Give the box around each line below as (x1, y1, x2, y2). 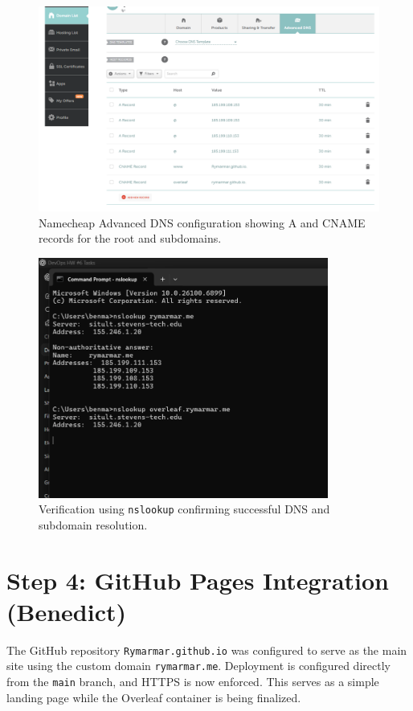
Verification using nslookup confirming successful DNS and (39, 501, 330, 517)
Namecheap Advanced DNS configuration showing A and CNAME (39, 214, 366, 231)
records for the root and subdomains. (39, 230, 222, 247)
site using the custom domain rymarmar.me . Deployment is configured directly (6, 657, 391, 674)
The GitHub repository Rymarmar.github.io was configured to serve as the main (6, 641, 407, 658)
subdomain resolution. (39, 516, 148, 533)
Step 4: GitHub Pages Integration (6, 563, 390, 596)
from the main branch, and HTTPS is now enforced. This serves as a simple (6, 673, 379, 690)
